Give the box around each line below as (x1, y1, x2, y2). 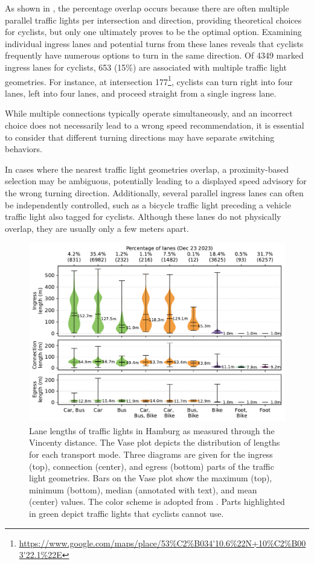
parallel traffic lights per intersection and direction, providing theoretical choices (5, 13, 302, 26)
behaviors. (5, 143, 42, 155)
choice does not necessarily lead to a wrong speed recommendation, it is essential (5, 119, 304, 131)
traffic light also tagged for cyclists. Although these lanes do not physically (5, 210, 281, 223)
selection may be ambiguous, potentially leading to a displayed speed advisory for (5, 175, 307, 187)
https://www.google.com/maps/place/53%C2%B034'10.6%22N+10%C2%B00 (19, 536, 306, 549)
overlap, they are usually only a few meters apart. (5, 222, 189, 234)
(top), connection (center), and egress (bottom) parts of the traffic (29, 460, 274, 472)
